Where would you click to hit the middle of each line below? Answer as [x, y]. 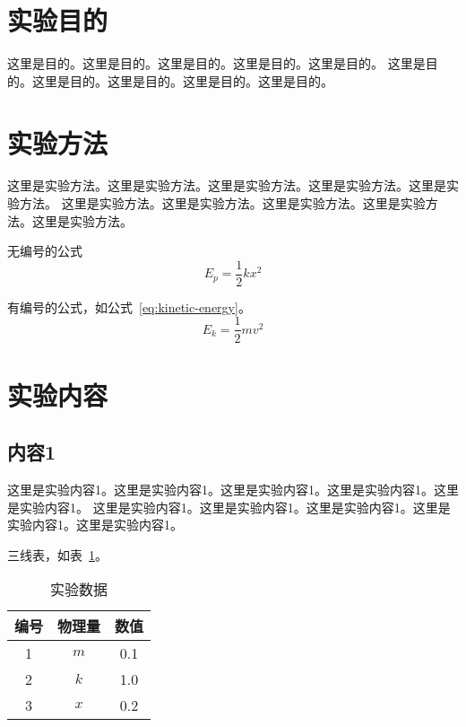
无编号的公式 [45, 251]
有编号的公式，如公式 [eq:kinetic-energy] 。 [129, 307]
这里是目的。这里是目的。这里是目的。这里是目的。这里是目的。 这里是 [216, 63]
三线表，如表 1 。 [57, 554]
